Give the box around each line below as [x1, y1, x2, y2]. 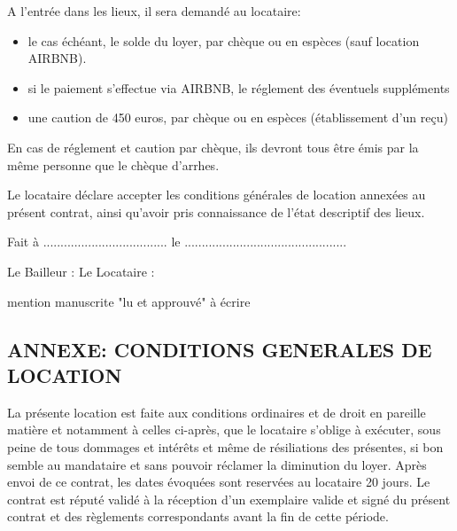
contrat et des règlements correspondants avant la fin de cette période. [7, 507, 389, 526]
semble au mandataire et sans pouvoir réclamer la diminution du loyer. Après [7, 455, 427, 473]
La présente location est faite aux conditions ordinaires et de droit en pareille [7, 402, 426, 421]
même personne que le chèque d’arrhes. [7, 155, 220, 174]
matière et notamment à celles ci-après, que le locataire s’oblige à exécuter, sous [7, 420, 441, 439]
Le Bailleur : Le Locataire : [7, 262, 155, 280]
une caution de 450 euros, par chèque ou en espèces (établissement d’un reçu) [27, 108, 448, 127]
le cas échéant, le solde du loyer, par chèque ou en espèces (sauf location [27, 31, 420, 50]
